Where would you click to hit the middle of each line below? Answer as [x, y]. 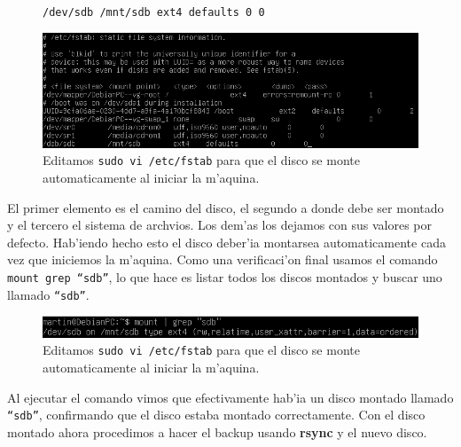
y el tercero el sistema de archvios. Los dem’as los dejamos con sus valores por [219, 225]
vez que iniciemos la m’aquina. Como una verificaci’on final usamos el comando [223, 259]
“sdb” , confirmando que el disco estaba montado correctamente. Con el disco [216, 415]
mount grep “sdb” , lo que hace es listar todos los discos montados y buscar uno [225, 276]
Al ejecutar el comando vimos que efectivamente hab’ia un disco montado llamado [230, 397]
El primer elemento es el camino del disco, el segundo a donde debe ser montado [226, 207]
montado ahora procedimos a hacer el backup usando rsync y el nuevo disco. [217, 431]
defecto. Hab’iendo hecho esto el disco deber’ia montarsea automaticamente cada [227, 242]
